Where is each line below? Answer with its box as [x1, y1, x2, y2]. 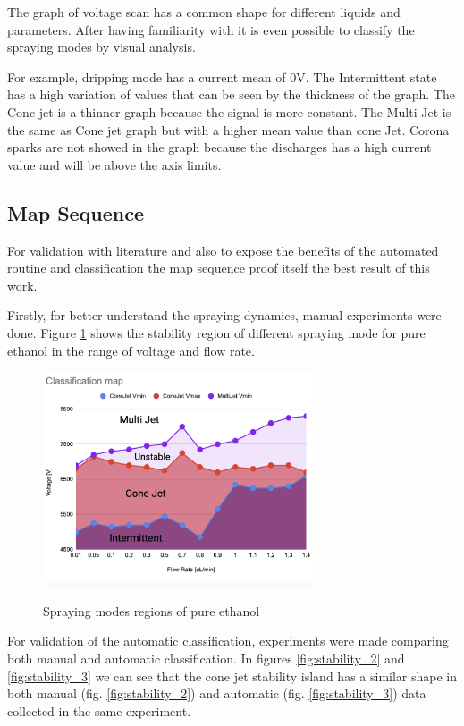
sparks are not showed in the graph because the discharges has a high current [7, 138, 432, 156]
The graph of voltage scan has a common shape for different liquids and [7, 3, 401, 21]
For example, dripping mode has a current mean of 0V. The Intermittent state [7, 67, 437, 86]
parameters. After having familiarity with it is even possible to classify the [7, 20, 415, 38]
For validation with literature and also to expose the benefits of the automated [7, 241, 439, 259]
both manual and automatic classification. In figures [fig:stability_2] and [7, 649, 405, 668]
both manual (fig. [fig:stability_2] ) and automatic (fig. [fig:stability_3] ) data [7, 684, 426, 703]
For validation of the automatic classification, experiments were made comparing [7, 631, 449, 650]
